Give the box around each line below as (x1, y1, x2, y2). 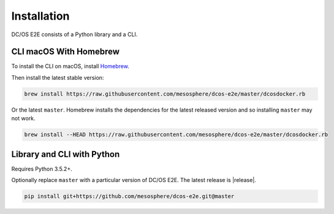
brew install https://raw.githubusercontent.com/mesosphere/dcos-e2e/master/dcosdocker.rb (24, 90, 306, 97)
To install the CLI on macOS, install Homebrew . (11, 63, 130, 70)
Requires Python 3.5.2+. (11, 165, 73, 172)
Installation (11, 9, 70, 23)
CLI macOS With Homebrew (11, 47, 120, 57)
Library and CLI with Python (11, 149, 120, 159)
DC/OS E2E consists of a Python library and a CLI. (11, 31, 138, 38)
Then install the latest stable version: (11, 74, 104, 81)
